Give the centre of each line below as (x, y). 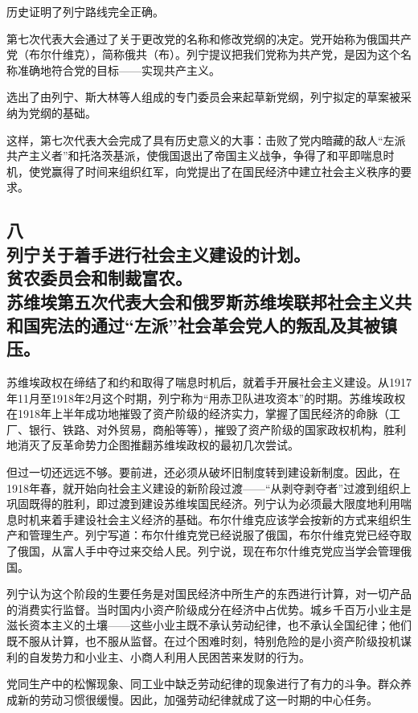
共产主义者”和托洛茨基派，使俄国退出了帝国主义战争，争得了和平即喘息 (195, 156)
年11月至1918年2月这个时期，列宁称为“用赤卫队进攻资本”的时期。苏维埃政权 (206, 397)
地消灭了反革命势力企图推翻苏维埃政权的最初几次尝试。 (153, 445)
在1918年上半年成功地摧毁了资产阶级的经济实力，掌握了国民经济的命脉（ (198, 414)
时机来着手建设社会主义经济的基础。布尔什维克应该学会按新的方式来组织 (209, 519)
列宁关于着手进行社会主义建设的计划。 (158, 254)
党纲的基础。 (62, 112)
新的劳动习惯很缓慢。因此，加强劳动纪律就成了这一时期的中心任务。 (197, 699)
